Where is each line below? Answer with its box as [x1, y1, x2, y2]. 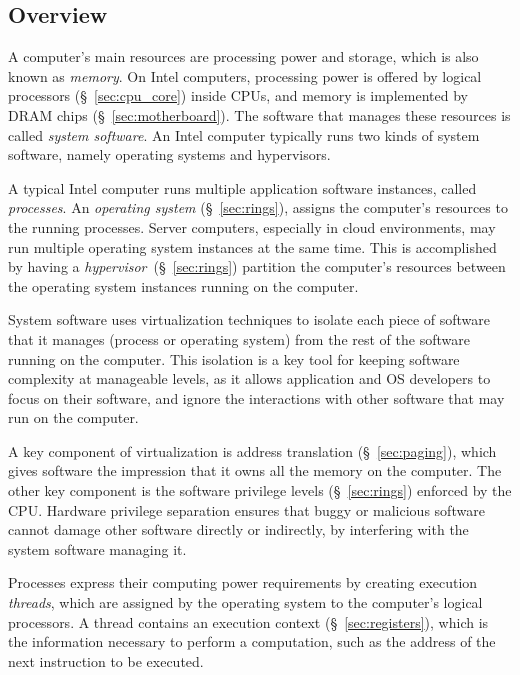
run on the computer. [8, 407, 139, 428]
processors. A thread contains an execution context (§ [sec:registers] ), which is [8, 611, 489, 632]
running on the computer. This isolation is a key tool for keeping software [8, 348, 460, 369]
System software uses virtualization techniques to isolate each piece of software [8, 309, 491, 330]
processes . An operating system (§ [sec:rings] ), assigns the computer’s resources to [8, 197, 508, 218]
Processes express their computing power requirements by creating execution [8, 572, 478, 593]
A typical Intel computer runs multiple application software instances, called [8, 177, 477, 198]
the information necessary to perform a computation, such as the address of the [8, 631, 496, 652]
